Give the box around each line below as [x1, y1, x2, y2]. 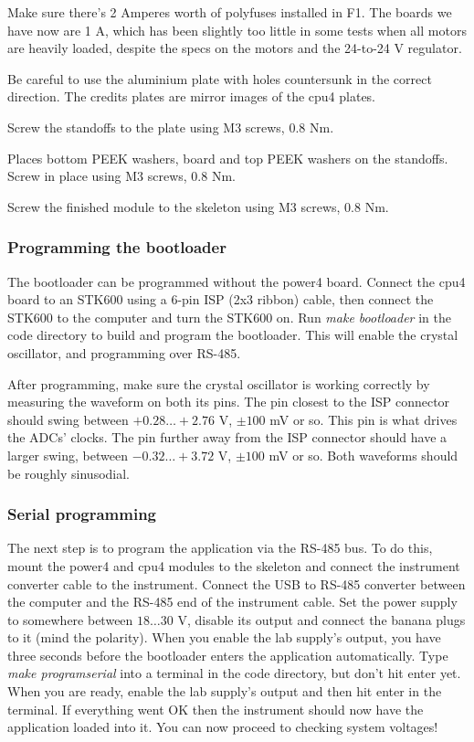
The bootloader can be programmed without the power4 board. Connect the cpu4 [7, 271, 466, 291]
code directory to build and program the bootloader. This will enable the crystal [7, 325, 458, 344]
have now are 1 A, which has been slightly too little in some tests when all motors [7, 20, 467, 39]
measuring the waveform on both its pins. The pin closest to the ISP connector [7, 392, 450, 411]
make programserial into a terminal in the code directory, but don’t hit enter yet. [7, 663, 461, 683]
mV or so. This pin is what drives [269, 409, 458, 429]
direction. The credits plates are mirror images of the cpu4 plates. [7, 87, 376, 106]
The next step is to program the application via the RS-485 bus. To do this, [7, 538, 433, 557]
